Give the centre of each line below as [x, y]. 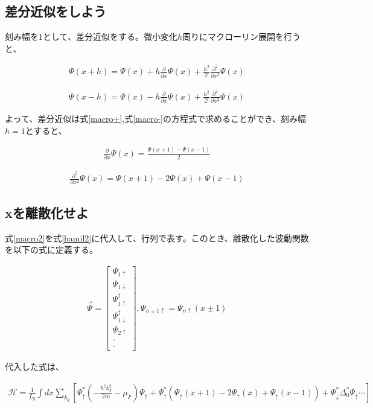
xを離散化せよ [47, 212]
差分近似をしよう [56, 11]
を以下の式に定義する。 [51, 250]
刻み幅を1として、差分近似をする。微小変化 [91, 37]
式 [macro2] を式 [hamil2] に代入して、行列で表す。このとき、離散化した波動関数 [157, 237]
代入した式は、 [34, 367]
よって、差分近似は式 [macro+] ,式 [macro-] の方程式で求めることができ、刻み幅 [155, 119]
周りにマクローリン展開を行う [241, 37]
